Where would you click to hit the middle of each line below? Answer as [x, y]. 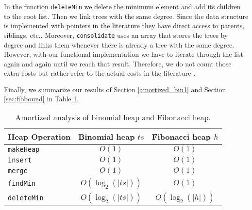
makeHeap [24, 150]
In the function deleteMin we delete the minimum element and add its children [122, 6]
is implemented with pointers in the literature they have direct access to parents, [124, 25]
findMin [22, 184]
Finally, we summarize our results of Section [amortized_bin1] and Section [115, 89]
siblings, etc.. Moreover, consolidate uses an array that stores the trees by [116, 35]
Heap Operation [39, 137]
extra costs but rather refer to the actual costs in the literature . [100, 73]
